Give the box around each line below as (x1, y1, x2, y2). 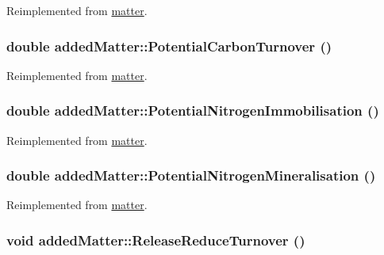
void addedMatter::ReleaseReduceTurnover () (6, 230, 305, 249)
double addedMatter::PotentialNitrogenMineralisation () (6, 166, 376, 185)
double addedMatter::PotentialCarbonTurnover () (6, 36, 332, 55)
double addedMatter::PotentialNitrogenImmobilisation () (6, 101, 379, 120)
